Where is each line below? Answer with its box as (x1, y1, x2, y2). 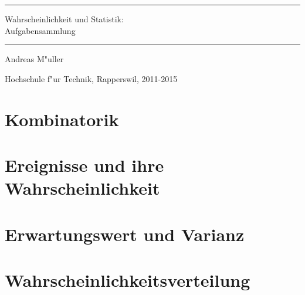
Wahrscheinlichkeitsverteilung (5, 267, 250, 291)
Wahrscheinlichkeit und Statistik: (5, 13, 124, 25)
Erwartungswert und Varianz (5, 222, 245, 246)
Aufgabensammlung (5, 24, 76, 36)
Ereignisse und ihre (5, 152, 164, 177)
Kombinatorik (5, 107, 119, 131)
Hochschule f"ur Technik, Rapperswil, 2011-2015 (5, 72, 178, 84)
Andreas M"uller (5, 53, 64, 65)
